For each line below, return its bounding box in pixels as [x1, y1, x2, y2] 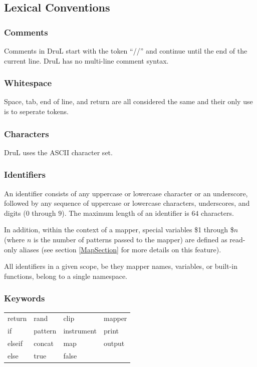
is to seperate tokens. [4, 106, 69, 116]
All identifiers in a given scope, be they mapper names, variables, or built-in [4, 261, 237, 271]
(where [4, 234, 25, 244]
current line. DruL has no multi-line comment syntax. [4, 55, 169, 66]
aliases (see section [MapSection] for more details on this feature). [19, 244, 221, 254]
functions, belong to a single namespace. [4, 270, 128, 281]
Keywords [4, 292, 45, 304]
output [104, 338, 125, 348]
